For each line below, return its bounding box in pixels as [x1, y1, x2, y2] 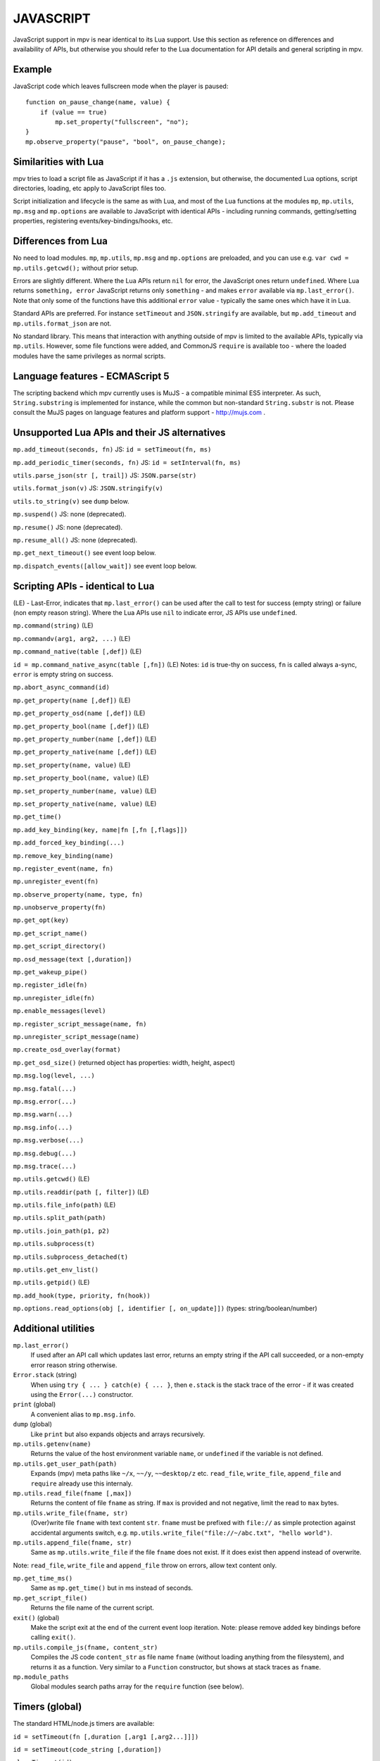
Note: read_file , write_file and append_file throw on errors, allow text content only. [13, 1561, 277, 1569]
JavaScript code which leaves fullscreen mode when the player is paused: [13, 82, 229, 90]
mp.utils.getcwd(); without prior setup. [13, 263, 139, 272]
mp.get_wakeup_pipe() [13, 969, 88, 976]
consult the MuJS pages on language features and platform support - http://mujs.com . [13, 409, 266, 417]
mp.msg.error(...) [13, 1097, 77, 1105]
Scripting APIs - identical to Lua [13, 580, 155, 592]
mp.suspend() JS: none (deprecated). [13, 510, 127, 518]
